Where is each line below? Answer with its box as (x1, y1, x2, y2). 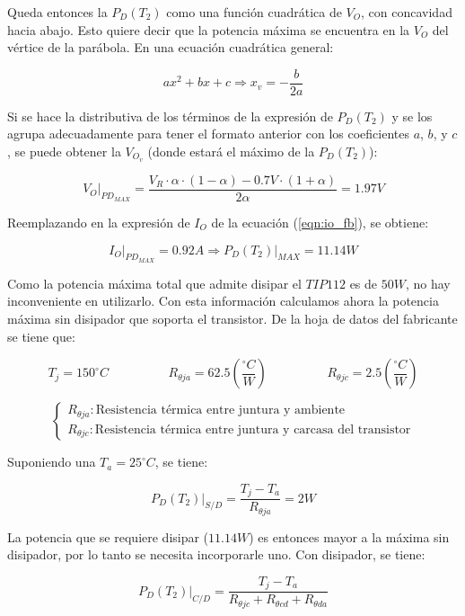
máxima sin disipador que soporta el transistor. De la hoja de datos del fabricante (7, 308, 458, 327)
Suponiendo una (7, 452, 96, 471)
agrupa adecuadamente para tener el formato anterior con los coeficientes (7, 124, 409, 143)
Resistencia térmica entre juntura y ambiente (95, 404, 346, 417)
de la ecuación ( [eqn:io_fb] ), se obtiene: (211, 212, 429, 231)
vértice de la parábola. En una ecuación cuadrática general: (7, 38, 334, 57)
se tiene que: (7, 326, 75, 345)
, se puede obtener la (7, 142, 121, 161)
